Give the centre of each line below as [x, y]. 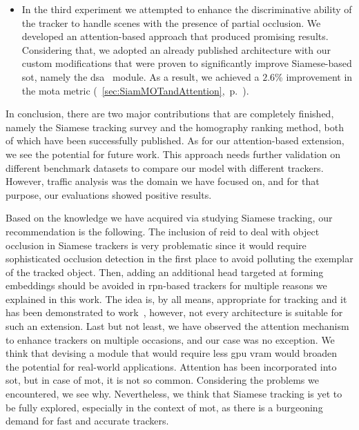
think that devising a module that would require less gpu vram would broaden [171, 353]
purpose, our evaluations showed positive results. [109, 194]
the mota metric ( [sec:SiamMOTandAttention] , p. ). [135, 90]
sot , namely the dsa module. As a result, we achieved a [140, 76]
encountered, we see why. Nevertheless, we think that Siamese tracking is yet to [174, 394]
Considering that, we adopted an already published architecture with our [176, 49]
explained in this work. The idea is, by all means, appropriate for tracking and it [176, 299]
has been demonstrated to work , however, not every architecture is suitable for [174, 312]
